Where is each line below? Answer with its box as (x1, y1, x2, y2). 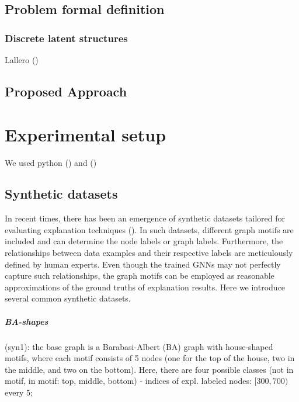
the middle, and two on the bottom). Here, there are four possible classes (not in (5, 363, 294, 375)
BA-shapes (5, 315, 48, 327)
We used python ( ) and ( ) (5, 156, 97, 168)
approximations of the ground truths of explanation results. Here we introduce (5, 280, 286, 293)
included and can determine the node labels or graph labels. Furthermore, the (5, 235, 283, 247)
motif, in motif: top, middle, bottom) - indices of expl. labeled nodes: (5, 375, 252, 387)
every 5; (5, 386, 33, 398)
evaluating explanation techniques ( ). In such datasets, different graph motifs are (5, 223, 294, 235)
